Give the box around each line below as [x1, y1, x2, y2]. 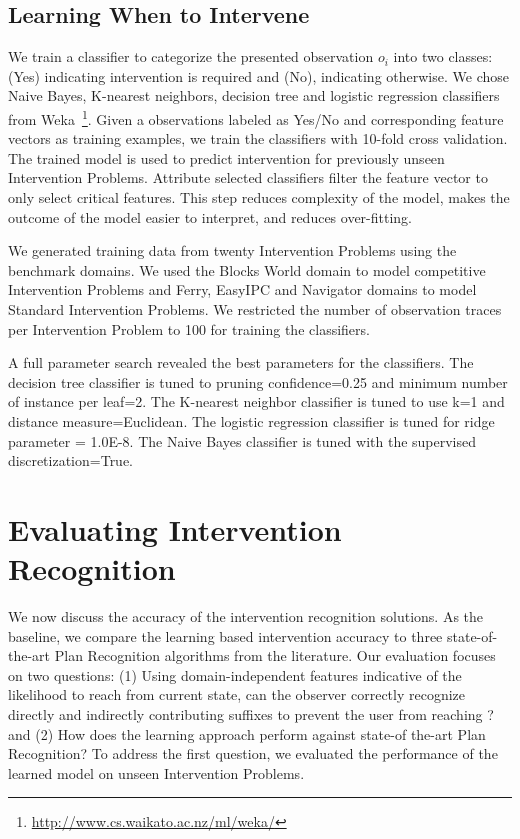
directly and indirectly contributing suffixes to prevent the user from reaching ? [8, 704, 494, 725]
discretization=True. [8, 450, 134, 471]
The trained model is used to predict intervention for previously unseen [8, 147, 445, 168]
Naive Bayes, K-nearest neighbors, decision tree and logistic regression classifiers [8, 85, 500, 106]
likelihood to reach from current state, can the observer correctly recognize [8, 684, 466, 705]
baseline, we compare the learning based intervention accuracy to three [8, 625, 443, 646]
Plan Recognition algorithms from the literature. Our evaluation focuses [54, 645, 496, 666]
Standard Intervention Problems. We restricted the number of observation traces [8, 298, 502, 319]
